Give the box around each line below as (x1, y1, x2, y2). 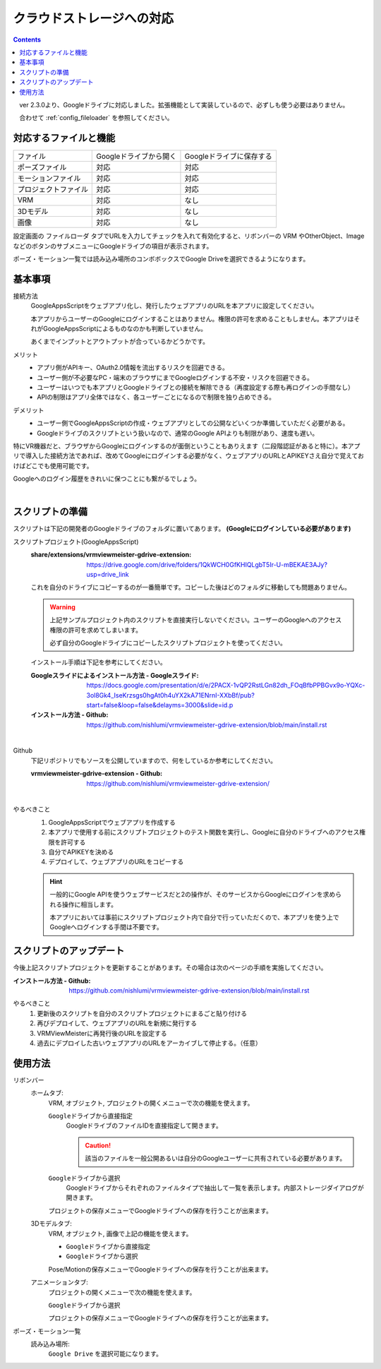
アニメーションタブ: (30, 1278, 88, 1286)
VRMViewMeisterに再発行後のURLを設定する (37, 1029, 167, 1037)
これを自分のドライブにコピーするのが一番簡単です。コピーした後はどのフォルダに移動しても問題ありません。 (30, 583, 351, 592)
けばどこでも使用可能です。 (13, 461, 93, 470)
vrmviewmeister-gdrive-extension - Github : (30, 770, 162, 778)
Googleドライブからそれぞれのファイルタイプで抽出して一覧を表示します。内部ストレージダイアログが (66, 1183, 364, 1192)
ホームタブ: (30, 1089, 64, 1097)
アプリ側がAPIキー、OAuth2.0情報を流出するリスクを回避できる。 (37, 364, 229, 372)
